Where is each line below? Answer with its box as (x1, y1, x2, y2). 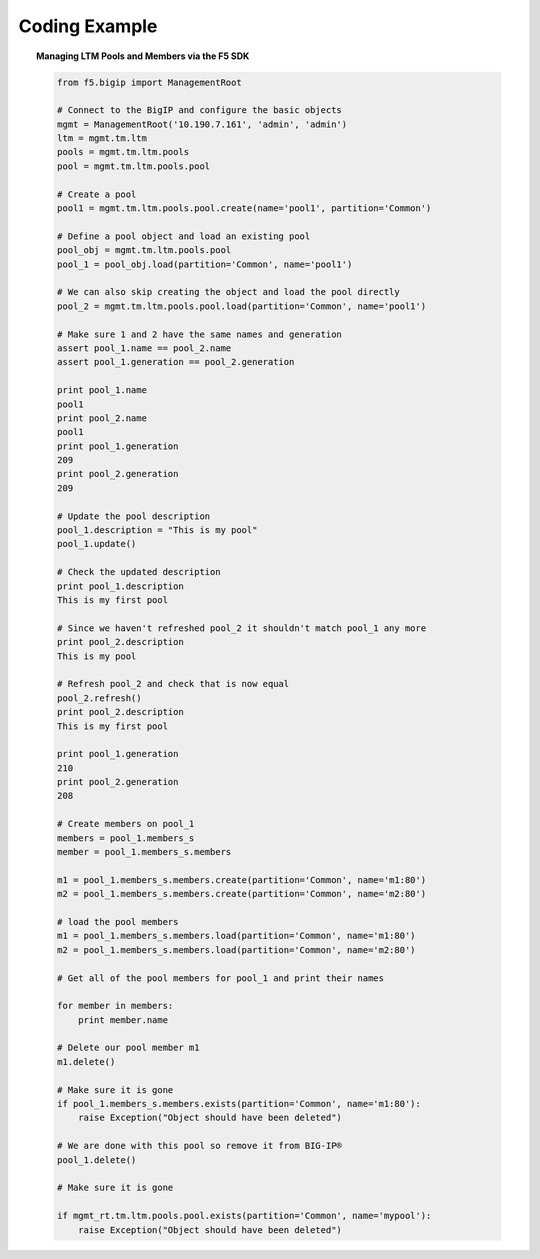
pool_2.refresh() (56, 692, 142, 704)
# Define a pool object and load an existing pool (56, 230, 311, 242)
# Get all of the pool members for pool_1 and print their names (56, 972, 385, 984)
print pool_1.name (56, 385, 147, 396)
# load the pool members (56, 916, 179, 927)
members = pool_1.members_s (56, 832, 195, 844)
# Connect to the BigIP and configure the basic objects (56, 105, 342, 116)
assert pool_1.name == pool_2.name (56, 342, 232, 354)
